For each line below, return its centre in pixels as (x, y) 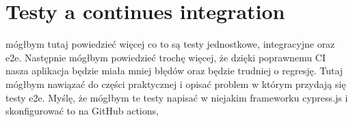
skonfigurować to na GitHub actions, (82, 111)
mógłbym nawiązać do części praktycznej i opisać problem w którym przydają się (176, 83)
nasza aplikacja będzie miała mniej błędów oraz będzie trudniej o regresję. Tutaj (174, 71)
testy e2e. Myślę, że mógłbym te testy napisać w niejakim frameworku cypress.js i (177, 97)
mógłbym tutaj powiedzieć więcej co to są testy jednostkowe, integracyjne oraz (170, 44)
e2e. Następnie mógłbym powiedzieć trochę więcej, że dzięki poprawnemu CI (166, 57)
